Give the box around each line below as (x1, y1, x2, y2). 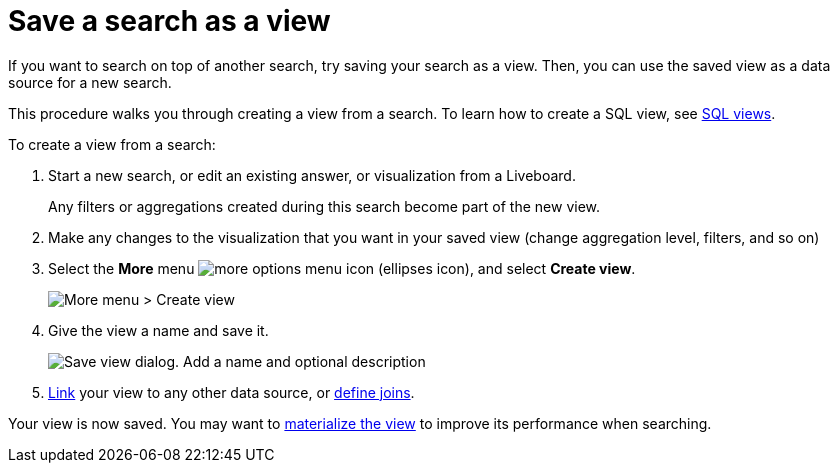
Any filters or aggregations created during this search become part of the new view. (48, 197, 601, 215)
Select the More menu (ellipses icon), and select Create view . (48, 259, 636, 277)
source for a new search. (8, 73, 172, 91)
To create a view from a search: (8, 135, 216, 153)
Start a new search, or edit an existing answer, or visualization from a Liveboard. (48, 166, 576, 184)
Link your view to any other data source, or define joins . (48, 383, 415, 401)
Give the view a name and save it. (48, 321, 269, 339)
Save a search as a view (8, 4, 331, 38)
